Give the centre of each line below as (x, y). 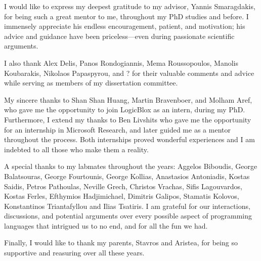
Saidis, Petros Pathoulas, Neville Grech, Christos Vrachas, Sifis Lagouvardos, (123, 186)
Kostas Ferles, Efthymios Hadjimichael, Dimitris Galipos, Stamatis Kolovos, (122, 196)
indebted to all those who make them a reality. (76, 149)
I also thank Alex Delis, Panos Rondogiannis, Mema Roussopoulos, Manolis (121, 62)
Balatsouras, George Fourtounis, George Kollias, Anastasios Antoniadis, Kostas (127, 176)
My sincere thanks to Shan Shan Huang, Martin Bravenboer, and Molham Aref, (128, 99)
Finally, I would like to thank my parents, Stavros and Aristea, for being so (121, 243)
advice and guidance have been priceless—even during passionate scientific (119, 36)
